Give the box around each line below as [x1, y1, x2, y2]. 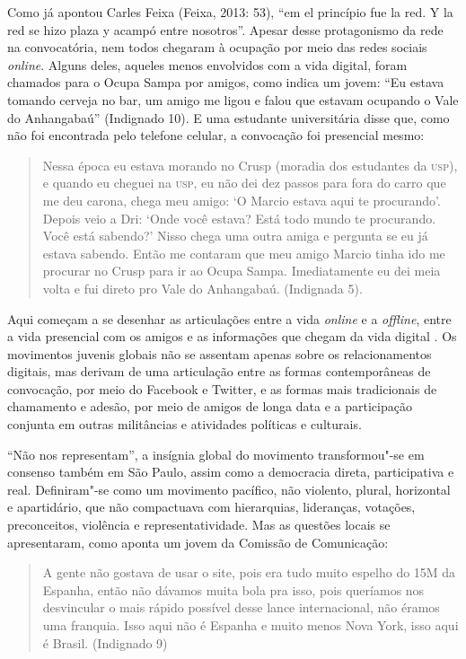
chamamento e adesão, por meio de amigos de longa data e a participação [7, 397, 412, 416]
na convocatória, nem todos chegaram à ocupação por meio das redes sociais [7, 38, 427, 57]
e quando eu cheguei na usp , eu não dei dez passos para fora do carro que [42, 173, 446, 192]
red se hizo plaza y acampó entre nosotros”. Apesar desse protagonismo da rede [7, 20, 444, 39]
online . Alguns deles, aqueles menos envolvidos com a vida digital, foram [7, 55, 408, 74]
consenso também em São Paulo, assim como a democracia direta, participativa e [7, 462, 454, 481]
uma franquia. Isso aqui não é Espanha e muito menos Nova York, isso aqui [42, 616, 459, 634]
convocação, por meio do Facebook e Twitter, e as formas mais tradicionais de [7, 379, 437, 398]
